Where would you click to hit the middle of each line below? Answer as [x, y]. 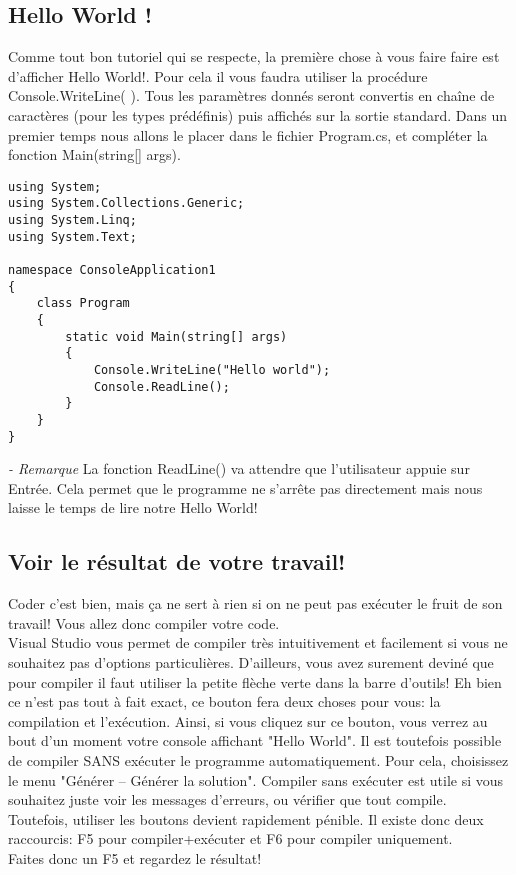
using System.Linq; [72, 220]
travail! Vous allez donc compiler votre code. [144, 622]
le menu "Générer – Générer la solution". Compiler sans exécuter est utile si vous [256, 779]
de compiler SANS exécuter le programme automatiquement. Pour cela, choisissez [258, 760]
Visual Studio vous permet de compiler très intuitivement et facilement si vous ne [258, 642]
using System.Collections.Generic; [126, 203]
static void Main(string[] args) [176, 336]
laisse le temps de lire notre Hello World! [133, 507]
